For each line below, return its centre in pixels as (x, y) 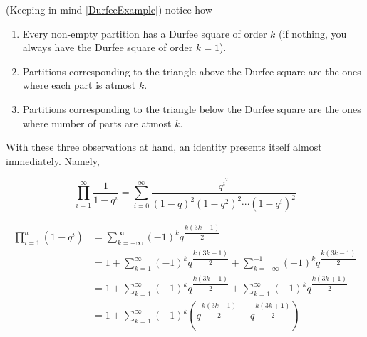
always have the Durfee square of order (108, 47)
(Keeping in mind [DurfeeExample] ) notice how (109, 9)
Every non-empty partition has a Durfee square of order (145, 33)
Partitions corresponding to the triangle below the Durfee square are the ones (192, 108)
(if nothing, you (313, 33)
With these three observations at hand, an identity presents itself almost (164, 147)
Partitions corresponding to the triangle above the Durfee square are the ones (192, 71)
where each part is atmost (79, 85)
